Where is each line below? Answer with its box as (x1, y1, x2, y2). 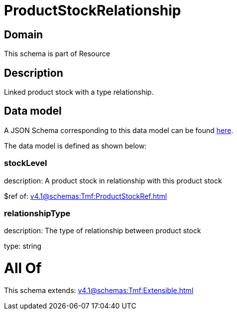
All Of (4, 260, 42, 277)
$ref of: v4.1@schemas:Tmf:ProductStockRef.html (4, 191, 167, 200)
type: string (4, 242, 42, 251)
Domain (4, 28, 43, 41)
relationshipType (4, 208, 71, 218)
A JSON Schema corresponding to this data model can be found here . (4, 126, 234, 135)
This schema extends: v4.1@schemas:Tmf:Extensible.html (4, 286, 194, 295)
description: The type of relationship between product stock (4, 226, 201, 235)
